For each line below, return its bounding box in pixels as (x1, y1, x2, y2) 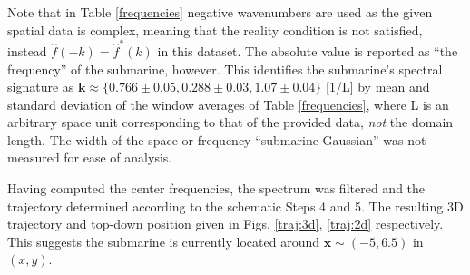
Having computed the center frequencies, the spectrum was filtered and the (7, 179, 426, 198)
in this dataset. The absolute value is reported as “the (157, 41, 458, 60)
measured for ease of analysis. (7, 148, 172, 167)
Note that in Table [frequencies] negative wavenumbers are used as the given (7, 3, 433, 21)
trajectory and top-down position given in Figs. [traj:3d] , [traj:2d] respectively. (7, 214, 444, 233)
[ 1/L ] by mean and (326, 77, 430, 96)
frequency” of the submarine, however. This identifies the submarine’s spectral (7, 59, 443, 78)
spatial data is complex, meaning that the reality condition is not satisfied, (7, 20, 423, 39)
